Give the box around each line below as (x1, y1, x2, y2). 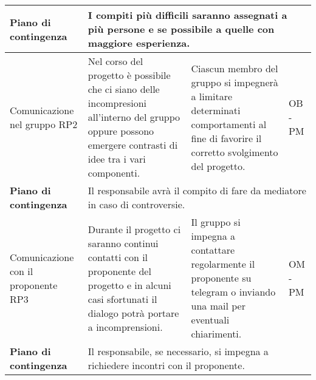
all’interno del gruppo (88, 110, 180, 124)
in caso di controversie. (88, 197, 185, 211)
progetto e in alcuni (88, 277, 171, 292)
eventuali (191, 313, 230, 327)
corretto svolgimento (191, 144, 278, 159)
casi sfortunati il (88, 291, 157, 306)
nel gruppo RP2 (10, 117, 78, 131)
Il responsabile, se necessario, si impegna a (88, 344, 269, 358)
